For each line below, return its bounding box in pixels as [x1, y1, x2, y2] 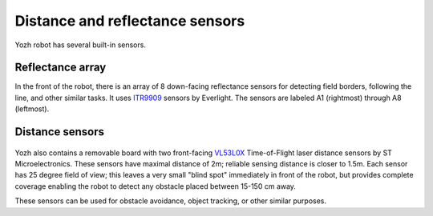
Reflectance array [14, 61, 107, 74]
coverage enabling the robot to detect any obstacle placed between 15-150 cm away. [14, 181, 297, 191]
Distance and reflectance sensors [14, 12, 245, 30]
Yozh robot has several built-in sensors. [14, 40, 146, 50]
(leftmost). [14, 104, 50, 114]
